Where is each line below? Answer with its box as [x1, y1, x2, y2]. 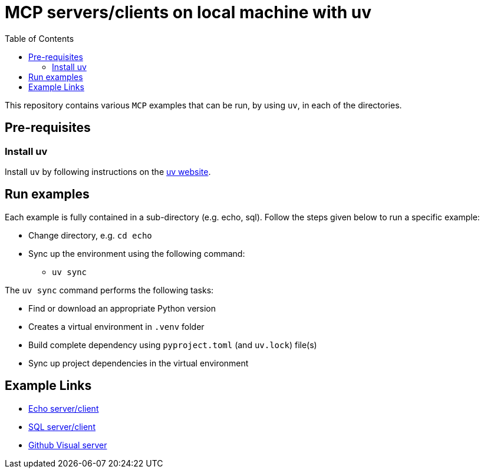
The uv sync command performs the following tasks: [5, 285, 214, 295]
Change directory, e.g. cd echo [28, 230, 152, 240]
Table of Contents [5, 33, 74, 44]
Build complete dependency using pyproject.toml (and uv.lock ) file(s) [28, 339, 317, 350]
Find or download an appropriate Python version [28, 303, 216, 313]
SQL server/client [28, 421, 96, 432]
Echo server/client [28, 403, 99, 414]
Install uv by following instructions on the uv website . [5, 166, 211, 177]
